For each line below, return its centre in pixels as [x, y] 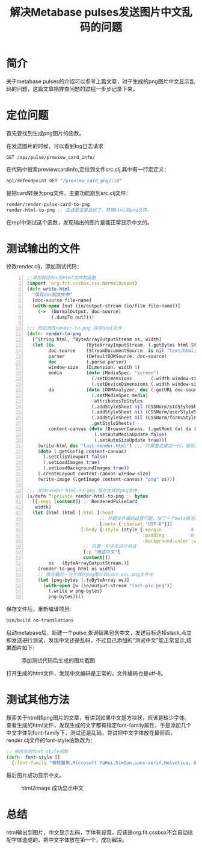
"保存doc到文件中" [53, 295]
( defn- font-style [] [33, 757]
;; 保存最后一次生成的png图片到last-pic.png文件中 [95, 574]
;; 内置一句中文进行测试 [110, 546]
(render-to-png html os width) [77, 569]
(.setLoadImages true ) [72, 463]
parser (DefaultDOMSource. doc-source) [108, 356]
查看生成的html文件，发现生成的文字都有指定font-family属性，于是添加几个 [99, 725]
